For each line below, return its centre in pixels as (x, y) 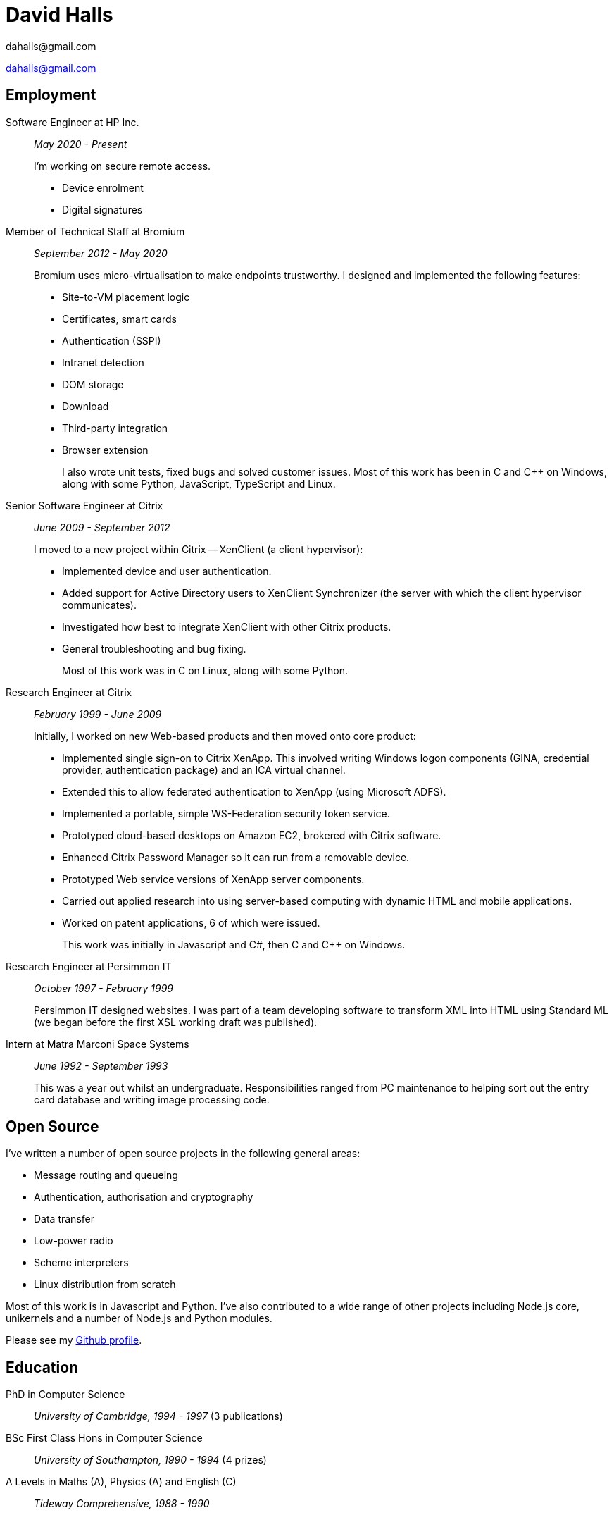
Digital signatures (102, 209)
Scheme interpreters (81, 1263)
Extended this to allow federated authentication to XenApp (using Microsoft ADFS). (254, 791)
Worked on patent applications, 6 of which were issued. (191, 922)
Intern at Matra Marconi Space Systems (98, 1044)
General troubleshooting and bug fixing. (154, 648)
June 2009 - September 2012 (102, 527)
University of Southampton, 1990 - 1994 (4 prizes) (150, 1460)
